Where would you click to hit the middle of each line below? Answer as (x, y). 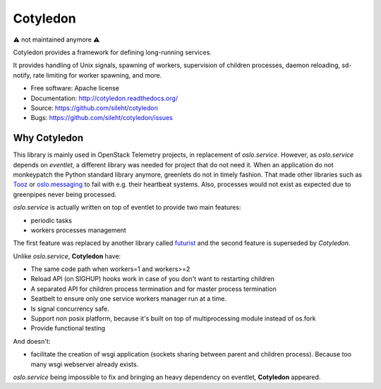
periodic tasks (51, 220)
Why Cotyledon (48, 138)
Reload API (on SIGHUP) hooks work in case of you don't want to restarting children (152, 279)
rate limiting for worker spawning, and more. (97, 75)
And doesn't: (32, 341)
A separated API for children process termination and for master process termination (153, 289)
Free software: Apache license (75, 88)
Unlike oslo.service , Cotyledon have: (67, 256)
